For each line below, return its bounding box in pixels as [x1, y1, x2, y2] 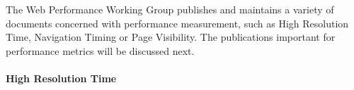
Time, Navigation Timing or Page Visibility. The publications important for [6, 30, 336, 44]
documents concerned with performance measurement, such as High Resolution [6, 15, 349, 30]
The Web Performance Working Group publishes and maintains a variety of [6, 2, 334, 16]
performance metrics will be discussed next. [6, 43, 195, 58]
